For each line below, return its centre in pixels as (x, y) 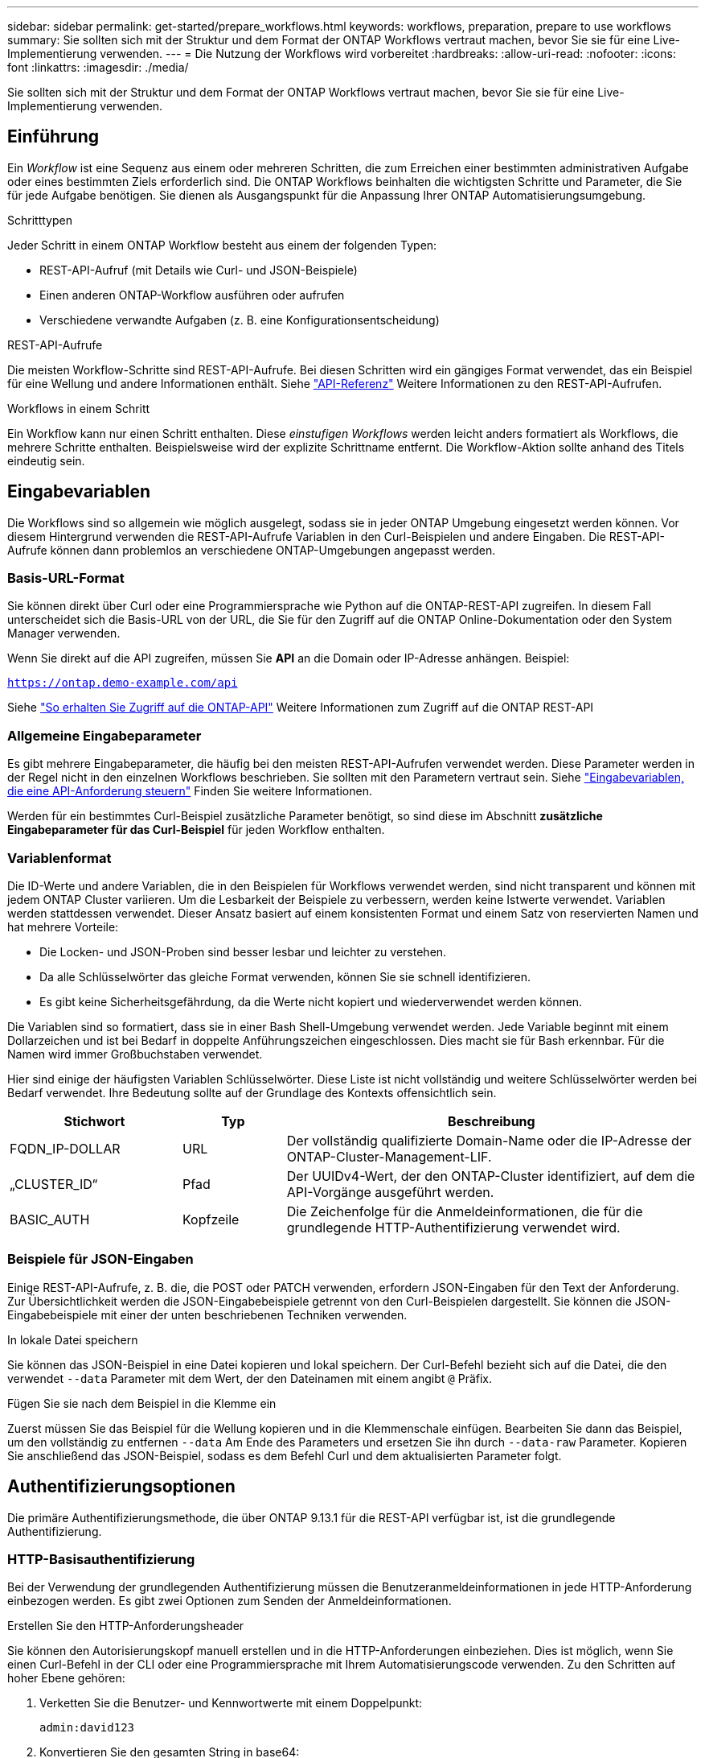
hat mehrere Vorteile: (63, 926)
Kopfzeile (211, 1219)
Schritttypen (40, 220)
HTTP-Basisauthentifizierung (101, 1559)
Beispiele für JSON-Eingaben (100, 1259)
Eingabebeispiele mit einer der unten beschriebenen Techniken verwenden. (207, 1314)
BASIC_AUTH (50, 1219)
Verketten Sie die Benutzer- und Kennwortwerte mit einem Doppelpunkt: (231, 1703)
